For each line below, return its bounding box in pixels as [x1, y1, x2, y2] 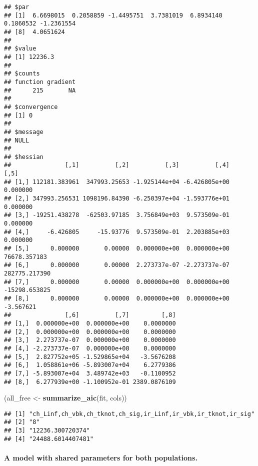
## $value [4, 45, 36, 52]
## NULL [4, 136, 29, 144]
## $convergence [4, 103, 58, 110]
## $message [4, 128, 43, 135]
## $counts [4, 70, 40, 77]
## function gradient [4, 78, 76, 85]
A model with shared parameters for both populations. [4, 452, 197, 462]
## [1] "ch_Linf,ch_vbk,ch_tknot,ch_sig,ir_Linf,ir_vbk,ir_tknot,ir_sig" [4, 410, 255, 417]
